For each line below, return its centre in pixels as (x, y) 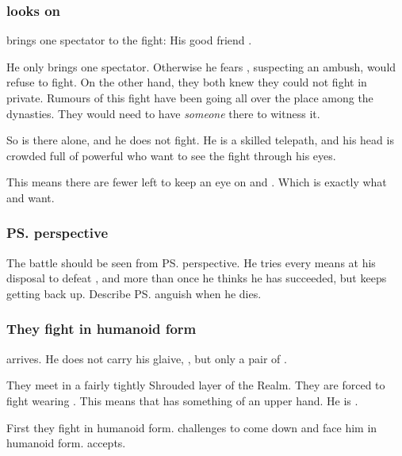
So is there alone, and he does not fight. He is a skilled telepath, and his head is (200, 140)
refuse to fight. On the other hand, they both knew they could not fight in (187, 82)
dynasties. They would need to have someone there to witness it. (163, 113)
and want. (31, 197)
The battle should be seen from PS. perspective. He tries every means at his (191, 262)
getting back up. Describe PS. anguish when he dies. (134, 293)
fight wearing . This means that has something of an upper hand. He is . (182, 400)
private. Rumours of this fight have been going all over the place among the (190, 98)
